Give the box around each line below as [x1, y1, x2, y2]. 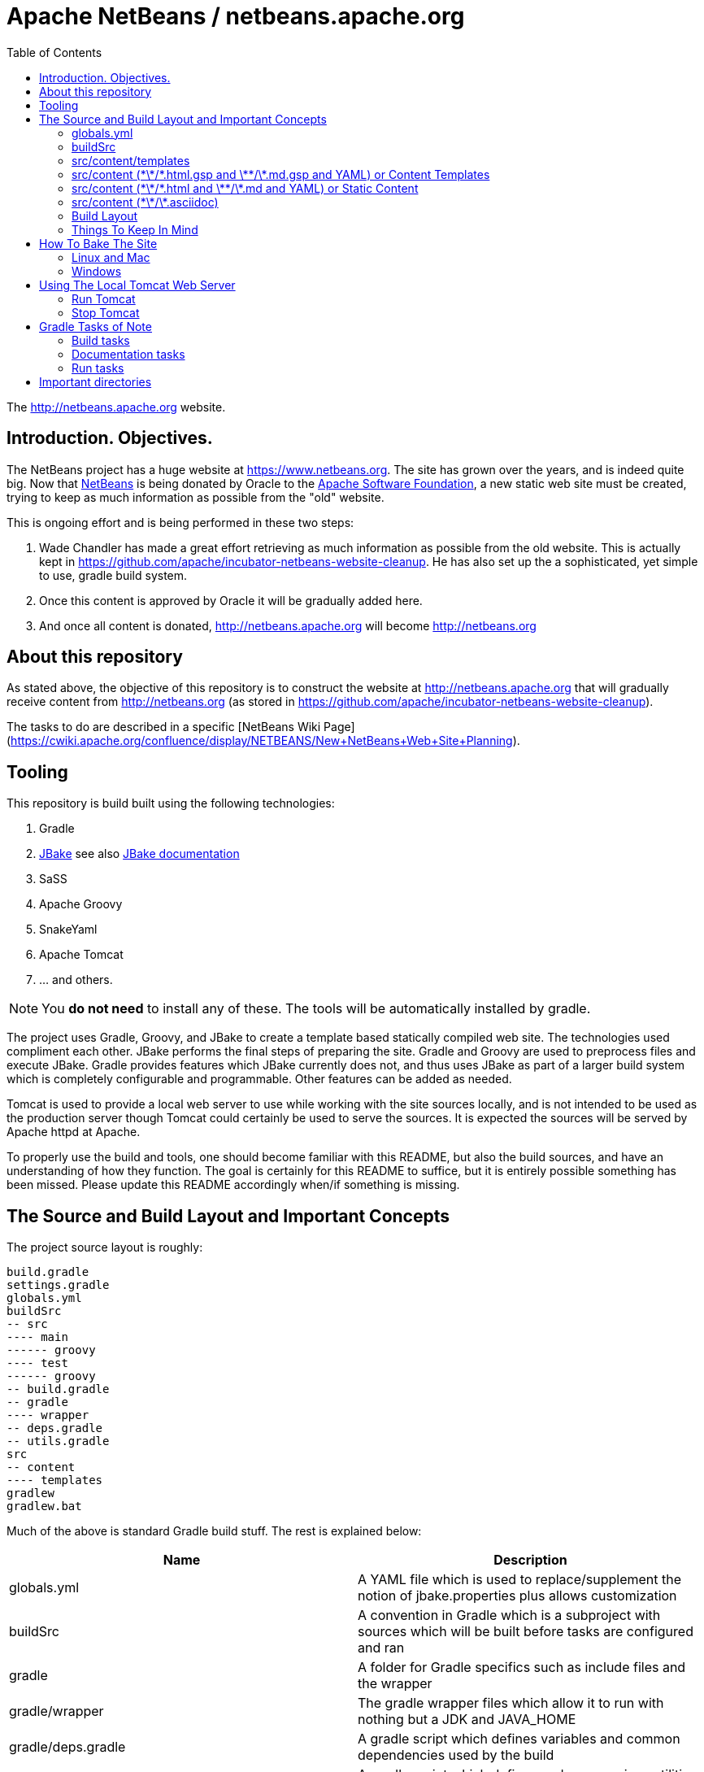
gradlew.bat [7, 1500, 82, 1513]
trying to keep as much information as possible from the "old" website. [7, 490, 385, 504]
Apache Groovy [39, 897, 123, 912]
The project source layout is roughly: [7, 1240, 203, 1255]
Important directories [39, 374, 152, 389]
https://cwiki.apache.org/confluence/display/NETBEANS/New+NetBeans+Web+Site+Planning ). [11, 734, 520, 748]
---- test [7, 1356, 68, 1370]
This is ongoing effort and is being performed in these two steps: [7, 515, 354, 529]
